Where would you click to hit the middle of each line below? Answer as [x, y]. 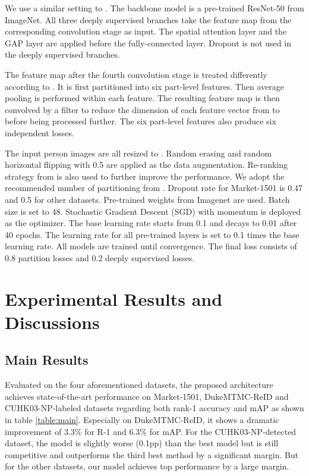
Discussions [52, 322]
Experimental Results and [114, 298]
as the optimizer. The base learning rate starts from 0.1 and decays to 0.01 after [151, 223]
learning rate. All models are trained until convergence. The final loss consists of [151, 246]
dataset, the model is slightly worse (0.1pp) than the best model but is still [142, 443]
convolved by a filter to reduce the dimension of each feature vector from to [142, 109]
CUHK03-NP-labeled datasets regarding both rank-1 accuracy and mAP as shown [154, 408]
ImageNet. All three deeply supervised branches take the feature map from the [148, 19]
